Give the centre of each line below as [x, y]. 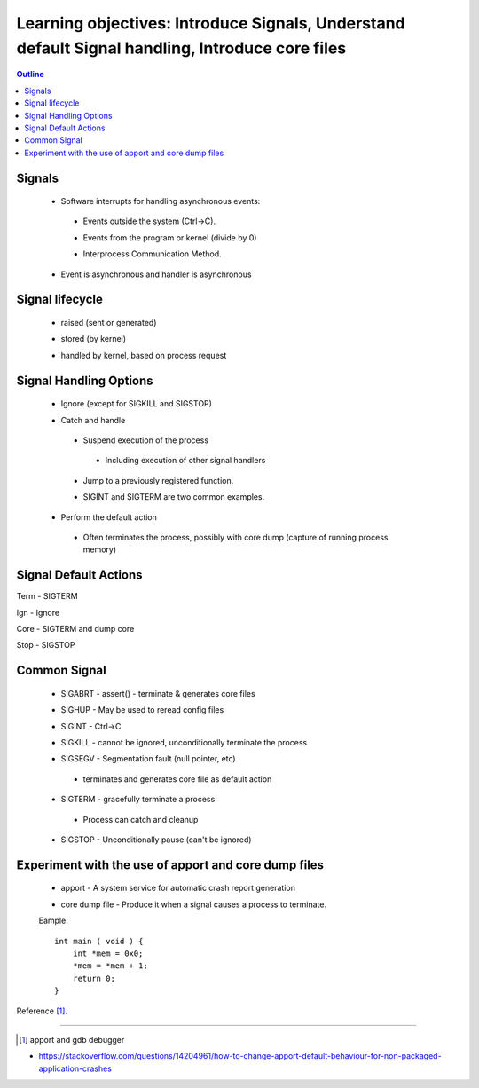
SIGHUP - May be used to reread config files [142, 710]
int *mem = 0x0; [108, 953]
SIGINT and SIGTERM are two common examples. [174, 497]
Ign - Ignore [38, 612]
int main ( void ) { [99, 941]
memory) [100, 549]
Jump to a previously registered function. [158, 480]
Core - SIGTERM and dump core [75, 629]
